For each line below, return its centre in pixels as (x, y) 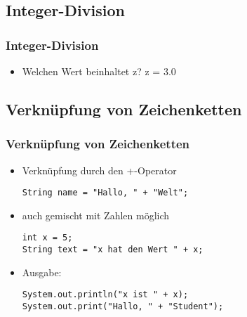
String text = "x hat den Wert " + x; (113, 250)
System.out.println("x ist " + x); (105, 295)
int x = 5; (47, 238)
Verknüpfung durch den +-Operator (99, 170)
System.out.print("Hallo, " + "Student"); (123, 306)
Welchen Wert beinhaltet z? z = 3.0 (99, 71)
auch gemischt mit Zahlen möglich (96, 215)
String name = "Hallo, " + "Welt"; (105, 193)
